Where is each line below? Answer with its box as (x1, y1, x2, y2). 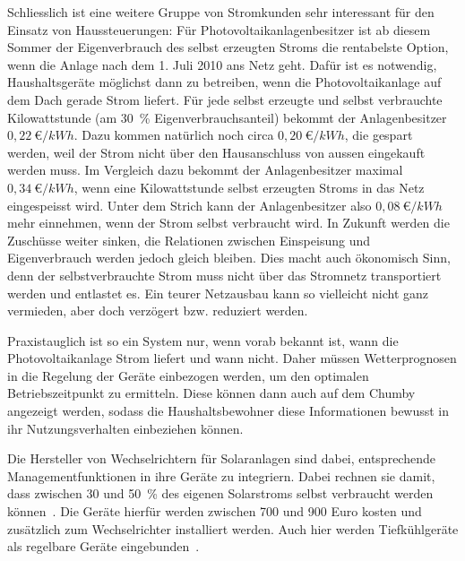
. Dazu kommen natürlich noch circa (73, 125, 274, 144)
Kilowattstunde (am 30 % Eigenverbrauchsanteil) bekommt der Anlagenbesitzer (7, 108, 447, 126)
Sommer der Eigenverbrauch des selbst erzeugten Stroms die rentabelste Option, (7, 38, 449, 56)
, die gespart (344, 125, 413, 144)
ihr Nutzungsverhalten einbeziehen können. (7, 419, 244, 437)
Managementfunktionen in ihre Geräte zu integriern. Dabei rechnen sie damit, (7, 466, 435, 485)
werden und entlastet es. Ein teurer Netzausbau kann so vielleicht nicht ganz (7, 283, 428, 302)
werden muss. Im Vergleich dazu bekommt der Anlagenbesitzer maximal (7, 160, 403, 179)
